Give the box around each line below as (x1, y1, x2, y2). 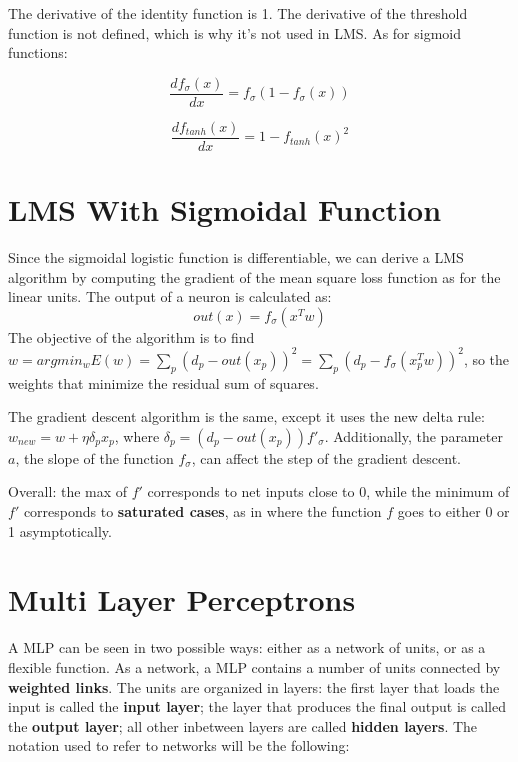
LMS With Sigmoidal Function (8, 189, 442, 230)
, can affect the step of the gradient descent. (191, 447, 461, 468)
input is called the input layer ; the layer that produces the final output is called (8, 696, 506, 717)
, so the (463, 348, 510, 369)
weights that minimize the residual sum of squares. (8, 372, 319, 393)
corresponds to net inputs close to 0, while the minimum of (147, 481, 510, 502)
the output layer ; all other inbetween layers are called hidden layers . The (8, 715, 478, 736)
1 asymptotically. (8, 520, 112, 541)
